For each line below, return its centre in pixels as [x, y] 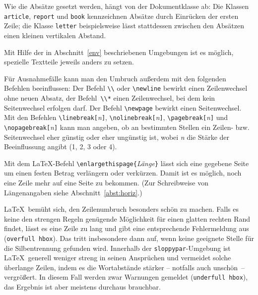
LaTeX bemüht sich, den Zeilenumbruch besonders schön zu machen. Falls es [122, 209]
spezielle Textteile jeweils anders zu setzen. [69, 62]
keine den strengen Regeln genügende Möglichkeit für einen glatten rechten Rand [127, 218]
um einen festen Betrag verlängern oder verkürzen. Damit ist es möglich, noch [123, 173]
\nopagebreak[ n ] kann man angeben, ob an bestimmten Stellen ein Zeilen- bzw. [127, 127]
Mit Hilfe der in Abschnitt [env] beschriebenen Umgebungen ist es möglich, [119, 52]
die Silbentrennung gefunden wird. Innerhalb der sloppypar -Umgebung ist [117, 248]
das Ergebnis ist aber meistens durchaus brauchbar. [82, 287]
